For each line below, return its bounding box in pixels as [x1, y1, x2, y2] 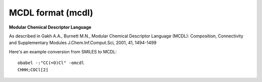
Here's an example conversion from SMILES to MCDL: [9, 49, 117, 54]
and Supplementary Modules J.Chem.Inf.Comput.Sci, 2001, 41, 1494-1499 [9, 40, 157, 46]
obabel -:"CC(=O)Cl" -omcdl [17, 60, 84, 66]
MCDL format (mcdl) [9, 7, 93, 18]
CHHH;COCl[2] [17, 67, 49, 72]
